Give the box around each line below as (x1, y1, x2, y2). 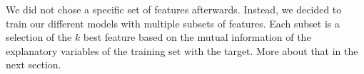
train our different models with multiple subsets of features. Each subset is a (6, 16, 340, 30)
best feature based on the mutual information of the (83, 30, 311, 44)
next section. (6, 57, 61, 72)
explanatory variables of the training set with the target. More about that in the (6, 43, 358, 58)
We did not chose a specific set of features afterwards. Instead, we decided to (6, 2, 342, 16)
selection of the (6, 30, 72, 44)
